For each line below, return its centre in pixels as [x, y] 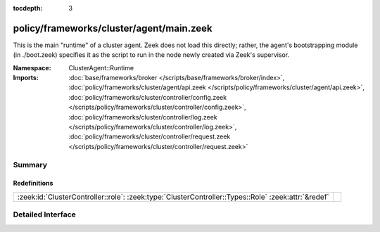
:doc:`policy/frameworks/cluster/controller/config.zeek [148, 97]
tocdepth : [28, 8]
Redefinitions [33, 183]
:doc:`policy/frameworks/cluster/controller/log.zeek [143, 117]
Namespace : [32, 67]
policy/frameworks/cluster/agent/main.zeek [113, 28]
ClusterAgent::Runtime [101, 67]
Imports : [26, 78]
